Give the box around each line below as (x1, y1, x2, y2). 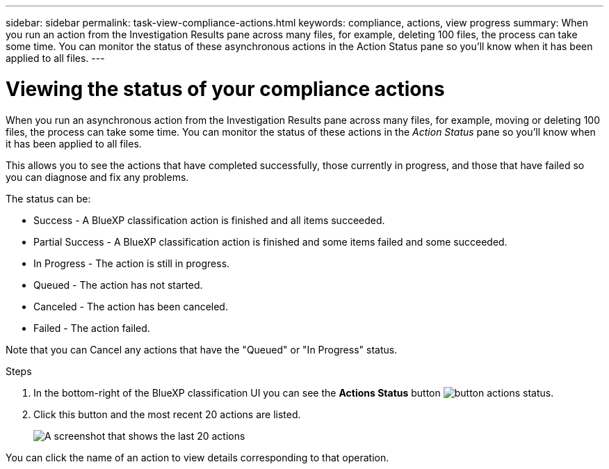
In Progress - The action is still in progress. (33, 257, 230, 269)
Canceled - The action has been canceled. (33, 300, 228, 312)
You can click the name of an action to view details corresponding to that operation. (6, 451, 389, 463)
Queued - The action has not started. (33, 278, 203, 291)
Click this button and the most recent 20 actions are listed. (33, 408, 301, 420)
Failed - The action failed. (33, 321, 150, 334)
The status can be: (6, 192, 91, 205)
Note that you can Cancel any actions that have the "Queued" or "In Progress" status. (6, 343, 398, 356)
